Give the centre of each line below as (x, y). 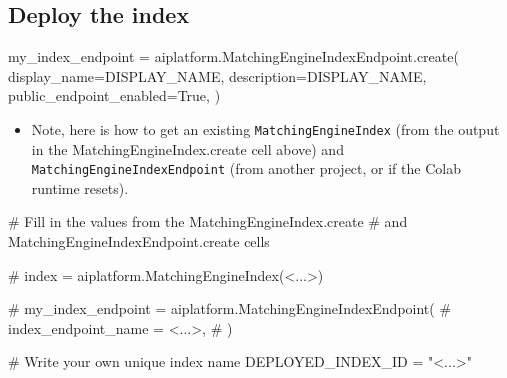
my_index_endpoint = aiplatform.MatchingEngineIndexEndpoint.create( (233, 56)
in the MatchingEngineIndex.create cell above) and (187, 148)
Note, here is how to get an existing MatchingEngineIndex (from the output (265, 128)
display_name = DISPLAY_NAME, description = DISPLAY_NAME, (217, 75)
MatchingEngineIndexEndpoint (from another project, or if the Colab (246, 168)
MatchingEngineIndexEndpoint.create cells (139, 241)
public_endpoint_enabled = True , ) (114, 95)
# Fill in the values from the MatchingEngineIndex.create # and (208, 221)
